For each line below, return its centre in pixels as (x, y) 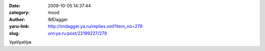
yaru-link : (19, 26)
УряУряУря (20, 42)
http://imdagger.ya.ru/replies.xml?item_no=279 (95, 26)
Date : (15, 6)
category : (19, 13)
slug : (14, 33)
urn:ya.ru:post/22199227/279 (78, 33)
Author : (17, 19)
